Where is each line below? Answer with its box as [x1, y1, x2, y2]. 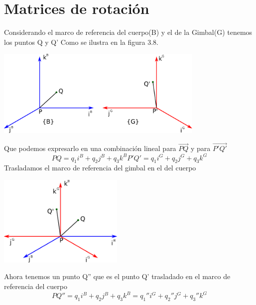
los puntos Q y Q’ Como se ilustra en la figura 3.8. [4, 36, 158, 47]
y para [191, 143, 211, 153]
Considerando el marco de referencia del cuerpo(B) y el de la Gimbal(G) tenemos [4, 27, 253, 37]
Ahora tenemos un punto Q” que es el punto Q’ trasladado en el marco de [4, 271, 231, 282]
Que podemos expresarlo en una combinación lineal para [4, 143, 176, 153]
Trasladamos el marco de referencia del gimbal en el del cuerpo [4, 162, 196, 173]
